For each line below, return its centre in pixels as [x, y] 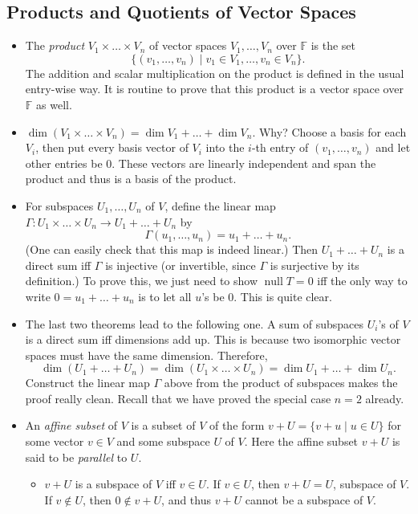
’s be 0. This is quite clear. [267, 296]
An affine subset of [71, 425]
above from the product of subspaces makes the [281, 383]
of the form [237, 425]
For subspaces [59, 205]
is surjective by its [315, 265]
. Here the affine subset [301, 441]
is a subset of [163, 425]
